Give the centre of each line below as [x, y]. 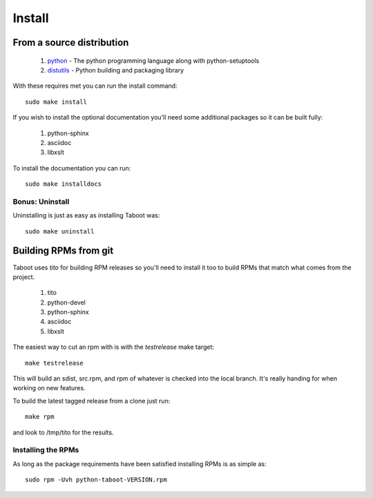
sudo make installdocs [64, 184]
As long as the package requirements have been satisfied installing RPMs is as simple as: [140, 463]
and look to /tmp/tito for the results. [63, 432]
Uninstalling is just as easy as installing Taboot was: [86, 216]
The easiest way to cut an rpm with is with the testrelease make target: [113, 347]
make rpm [40, 417]
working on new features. [49, 388]
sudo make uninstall [60, 231]
